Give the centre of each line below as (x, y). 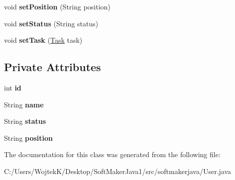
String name (24, 104)
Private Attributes (53, 67)
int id (13, 87)
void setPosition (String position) (57, 6)
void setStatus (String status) (51, 23)
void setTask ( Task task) (43, 40)
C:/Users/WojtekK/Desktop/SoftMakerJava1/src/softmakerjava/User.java (118, 171)
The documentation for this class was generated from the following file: (112, 154)
